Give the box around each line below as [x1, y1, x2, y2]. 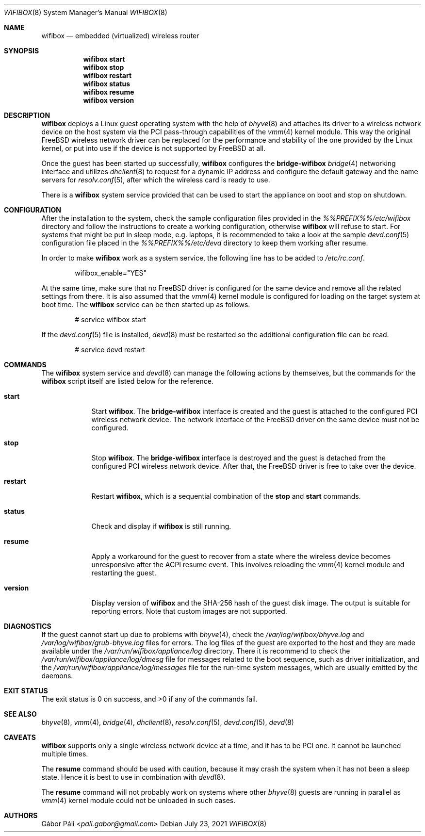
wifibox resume [83, 88, 134, 96]
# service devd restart [75, 345, 146, 354]
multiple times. [41, 750, 88, 758]
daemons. [41, 672, 73, 680]
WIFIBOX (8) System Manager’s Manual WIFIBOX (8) [4, 8, 167, 16]
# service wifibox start [75, 315, 147, 324]
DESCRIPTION [4, 111, 50, 119]
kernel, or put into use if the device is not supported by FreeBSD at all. [41, 144, 265, 152]
